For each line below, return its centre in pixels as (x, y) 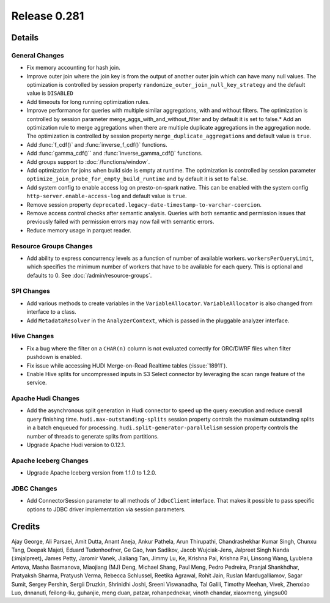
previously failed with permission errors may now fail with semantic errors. (120, 222)
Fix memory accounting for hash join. (73, 68)
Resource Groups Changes (52, 246)
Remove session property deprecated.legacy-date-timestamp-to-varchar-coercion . (144, 204)
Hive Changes (33, 336)
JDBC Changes (34, 488)
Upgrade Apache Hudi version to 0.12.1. (76, 445)
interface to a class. (51, 312)
